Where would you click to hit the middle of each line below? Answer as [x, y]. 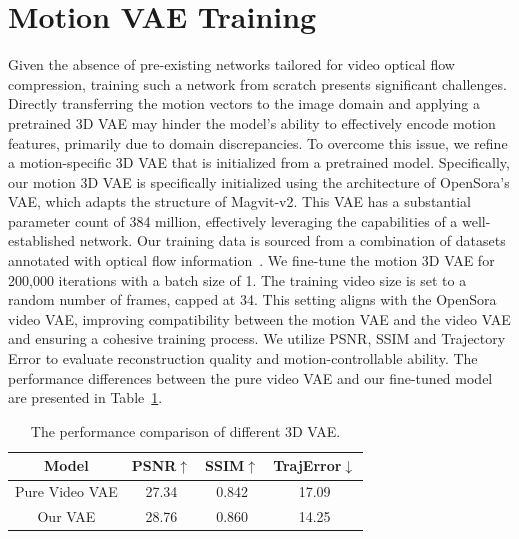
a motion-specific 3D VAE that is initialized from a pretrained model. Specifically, [259, 162]
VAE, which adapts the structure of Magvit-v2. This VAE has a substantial [239, 201]
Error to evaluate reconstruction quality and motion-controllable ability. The [243, 358]
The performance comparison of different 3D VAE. [185, 430]
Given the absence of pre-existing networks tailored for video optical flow [231, 64]
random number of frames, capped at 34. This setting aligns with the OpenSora [252, 299]
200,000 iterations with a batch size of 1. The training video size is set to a [237, 279]
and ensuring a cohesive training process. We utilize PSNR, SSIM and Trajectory [257, 338]
